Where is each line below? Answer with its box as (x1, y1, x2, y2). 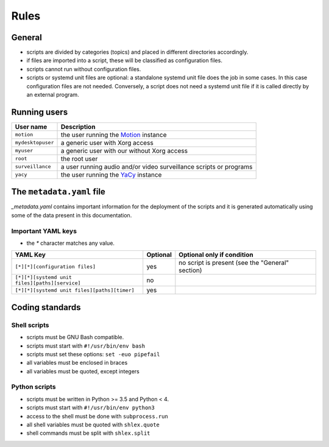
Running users (11, 107, 68, 117)
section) (179, 266, 202, 275)
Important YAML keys (11, 227, 77, 235)
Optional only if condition (179, 250, 253, 259)
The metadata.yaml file (11, 186, 106, 197)
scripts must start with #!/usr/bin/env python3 (26, 404, 155, 411)
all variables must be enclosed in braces (26, 359, 128, 367)
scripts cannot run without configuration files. (26, 65, 141, 72)
